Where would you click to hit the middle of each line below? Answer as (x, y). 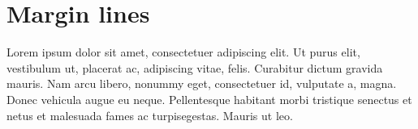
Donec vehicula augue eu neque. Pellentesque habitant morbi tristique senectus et (209, 99)
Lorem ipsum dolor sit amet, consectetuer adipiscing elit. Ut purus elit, (183, 52)
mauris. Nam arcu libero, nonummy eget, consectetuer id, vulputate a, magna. (202, 83)
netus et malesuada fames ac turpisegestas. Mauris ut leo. (150, 115)
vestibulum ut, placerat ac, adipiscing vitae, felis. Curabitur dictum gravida (195, 67)
